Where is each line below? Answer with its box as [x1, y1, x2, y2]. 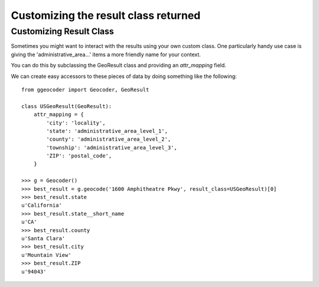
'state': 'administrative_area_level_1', [46, 128, 168, 134]
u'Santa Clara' [21, 235, 66, 242]
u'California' [21, 202, 62, 209]
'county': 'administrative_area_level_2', [46, 136, 171, 143]
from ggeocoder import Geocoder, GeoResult [21, 86, 149, 93]
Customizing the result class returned [11, 9, 201, 22]
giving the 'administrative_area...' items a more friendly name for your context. [11, 51, 201, 58]
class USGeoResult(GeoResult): [21, 103, 112, 109]
